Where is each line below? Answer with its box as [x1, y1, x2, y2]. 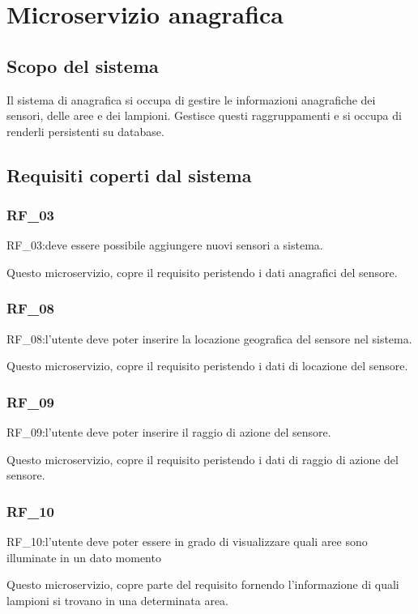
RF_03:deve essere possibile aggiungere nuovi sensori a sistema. [6, 237, 323, 254]
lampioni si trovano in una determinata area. [6, 591, 228, 608]
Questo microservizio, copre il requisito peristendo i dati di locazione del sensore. [6, 357, 408, 374]
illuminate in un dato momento [6, 548, 161, 565]
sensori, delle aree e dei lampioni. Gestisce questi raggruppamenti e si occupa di [6, 107, 402, 124]
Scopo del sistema [6, 53, 159, 78]
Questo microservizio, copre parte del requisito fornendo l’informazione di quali [6, 576, 399, 593]
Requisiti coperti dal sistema [6, 162, 252, 187]
